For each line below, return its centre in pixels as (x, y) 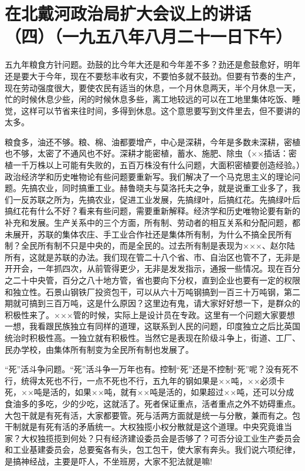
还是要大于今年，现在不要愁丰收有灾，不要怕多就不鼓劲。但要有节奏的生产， (152, 76)
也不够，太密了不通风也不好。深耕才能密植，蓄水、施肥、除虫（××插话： (147, 153)
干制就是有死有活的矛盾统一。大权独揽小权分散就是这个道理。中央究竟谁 (144, 427)
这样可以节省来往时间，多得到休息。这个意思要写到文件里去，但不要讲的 (160, 110)
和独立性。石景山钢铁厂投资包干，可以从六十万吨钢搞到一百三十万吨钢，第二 (152, 291)
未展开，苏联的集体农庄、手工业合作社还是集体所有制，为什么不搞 (132, 234)
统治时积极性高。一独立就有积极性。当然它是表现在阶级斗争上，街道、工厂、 (152, 337)
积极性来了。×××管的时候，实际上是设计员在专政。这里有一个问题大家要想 (150, 314)
